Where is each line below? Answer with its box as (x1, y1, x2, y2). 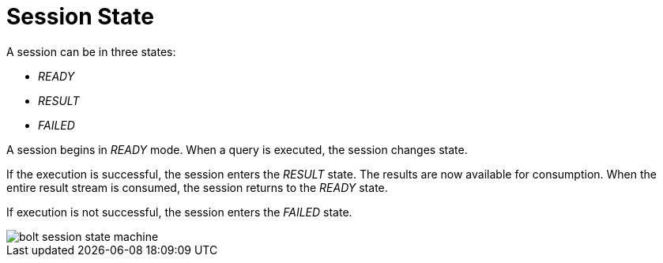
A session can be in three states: (6, 44, 176, 58)
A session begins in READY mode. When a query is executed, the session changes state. (6, 142, 468, 156)
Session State (6, 3, 154, 30)
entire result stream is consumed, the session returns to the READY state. (6, 180, 388, 194)
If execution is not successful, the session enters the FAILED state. (6, 205, 352, 219)
